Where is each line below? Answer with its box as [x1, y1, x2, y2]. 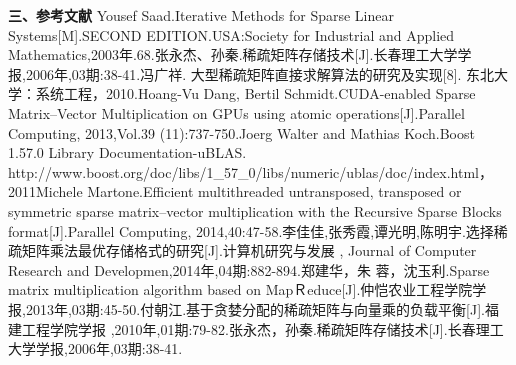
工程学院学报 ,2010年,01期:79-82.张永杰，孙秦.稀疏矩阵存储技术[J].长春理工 [21, 318, 504, 339]
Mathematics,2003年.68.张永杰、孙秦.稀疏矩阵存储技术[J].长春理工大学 [8, 44, 458, 65]
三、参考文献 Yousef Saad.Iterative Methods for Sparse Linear [8, 5, 394, 25]
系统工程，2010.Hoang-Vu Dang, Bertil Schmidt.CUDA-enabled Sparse [35, 83, 476, 104]
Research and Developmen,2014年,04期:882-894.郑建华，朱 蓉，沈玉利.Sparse [8, 259, 490, 280]
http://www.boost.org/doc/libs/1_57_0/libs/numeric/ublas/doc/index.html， [8, 161, 494, 182]
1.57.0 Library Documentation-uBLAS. [8, 142, 247, 163]
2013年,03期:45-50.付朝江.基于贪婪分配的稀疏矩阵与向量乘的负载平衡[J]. [25, 298, 485, 319]
